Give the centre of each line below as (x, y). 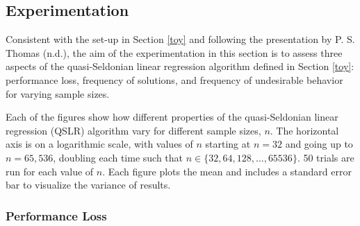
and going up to (319, 144)
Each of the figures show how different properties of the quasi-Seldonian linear (172, 117)
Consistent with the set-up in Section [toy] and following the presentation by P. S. (180, 39)
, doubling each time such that (118, 157)
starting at (228, 144)
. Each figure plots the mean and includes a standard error (227, 171)
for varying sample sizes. (58, 93)
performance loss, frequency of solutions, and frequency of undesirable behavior (174, 79)
